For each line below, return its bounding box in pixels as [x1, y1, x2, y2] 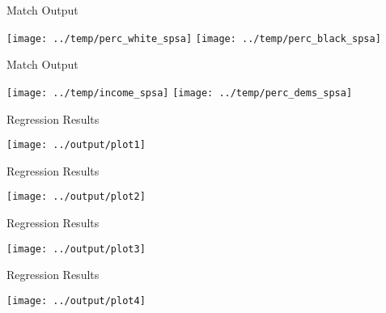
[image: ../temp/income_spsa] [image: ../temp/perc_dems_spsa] [6, 87, 353, 99]
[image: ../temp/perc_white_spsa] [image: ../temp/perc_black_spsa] [6, 32, 381, 44]
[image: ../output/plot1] [6, 139, 146, 151]
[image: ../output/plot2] [6, 191, 146, 203]
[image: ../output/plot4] [6, 294, 146, 307]
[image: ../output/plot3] [6, 243, 146, 255]
